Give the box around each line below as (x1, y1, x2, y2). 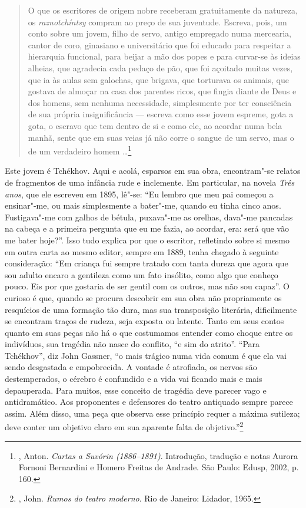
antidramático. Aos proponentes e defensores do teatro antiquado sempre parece (5, 395, 293, 408)
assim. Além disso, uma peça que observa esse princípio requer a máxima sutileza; (5, 407, 300, 419)
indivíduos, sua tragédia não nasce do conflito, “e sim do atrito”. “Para (5, 338, 260, 350)
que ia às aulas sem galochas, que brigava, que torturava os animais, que (28, 73, 289, 85)
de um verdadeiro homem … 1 (28, 143, 132, 157)
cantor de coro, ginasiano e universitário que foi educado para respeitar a (28, 38, 291, 51)
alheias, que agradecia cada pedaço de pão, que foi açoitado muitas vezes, (28, 61, 293, 74)
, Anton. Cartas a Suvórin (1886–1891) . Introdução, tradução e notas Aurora (18, 449, 298, 461)
